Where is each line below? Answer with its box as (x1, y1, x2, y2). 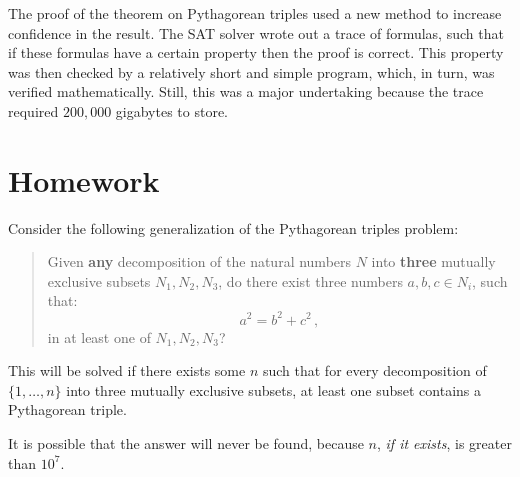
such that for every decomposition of (262, 360, 487, 381)
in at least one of (47, 326, 151, 347)
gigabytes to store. (115, 100, 228, 121)
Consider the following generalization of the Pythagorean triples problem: (8, 217, 459, 238)
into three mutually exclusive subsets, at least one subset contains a (66, 379, 482, 400)
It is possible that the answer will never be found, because (8, 432, 364, 453)
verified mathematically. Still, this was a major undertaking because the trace (8, 81, 484, 102)
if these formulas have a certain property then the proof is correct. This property (8, 42, 504, 63)
